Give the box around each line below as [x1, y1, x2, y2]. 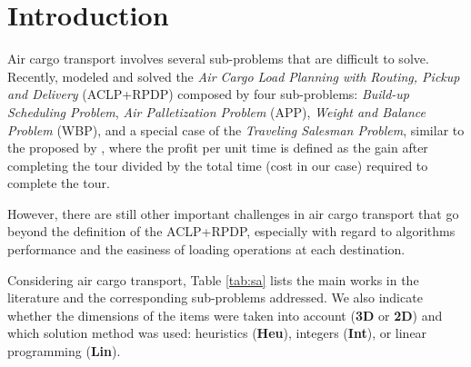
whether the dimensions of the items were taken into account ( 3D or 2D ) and [7, 305, 443, 324]
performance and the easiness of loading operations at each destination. [7, 240, 406, 259]
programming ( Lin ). [7, 342, 121, 361]
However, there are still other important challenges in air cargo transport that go [7, 203, 459, 223]
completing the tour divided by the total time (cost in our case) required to [7, 155, 428, 174]
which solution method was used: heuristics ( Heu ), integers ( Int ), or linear [7, 323, 427, 342]
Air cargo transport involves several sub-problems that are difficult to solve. [7, 49, 429, 68]
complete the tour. [7, 174, 110, 193]
